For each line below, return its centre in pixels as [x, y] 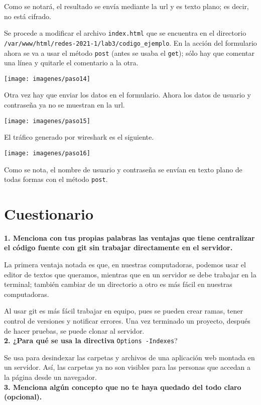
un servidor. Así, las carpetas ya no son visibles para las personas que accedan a [127, 367]
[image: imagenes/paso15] [47, 121]
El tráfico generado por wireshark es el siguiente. [79, 137]
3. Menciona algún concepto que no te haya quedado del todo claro [123, 387]
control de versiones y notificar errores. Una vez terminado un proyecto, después [127, 321]
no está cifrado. [28, 16]
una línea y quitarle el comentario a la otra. [71, 63]
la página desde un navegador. [50, 377]
